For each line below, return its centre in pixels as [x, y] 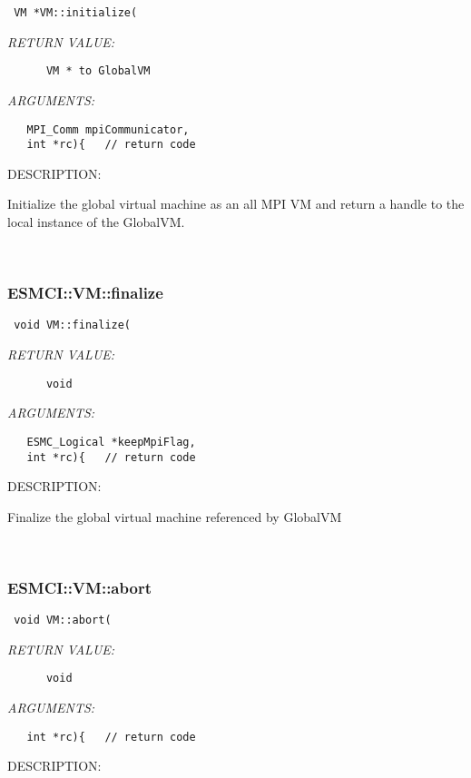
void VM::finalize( [73, 325]
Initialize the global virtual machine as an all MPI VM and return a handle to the [236, 204]
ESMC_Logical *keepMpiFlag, [111, 442]
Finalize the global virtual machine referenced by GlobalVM [175, 516]
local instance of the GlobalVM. [96, 222]
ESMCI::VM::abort [79, 587]
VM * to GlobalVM [98, 71]
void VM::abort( [63, 620]
